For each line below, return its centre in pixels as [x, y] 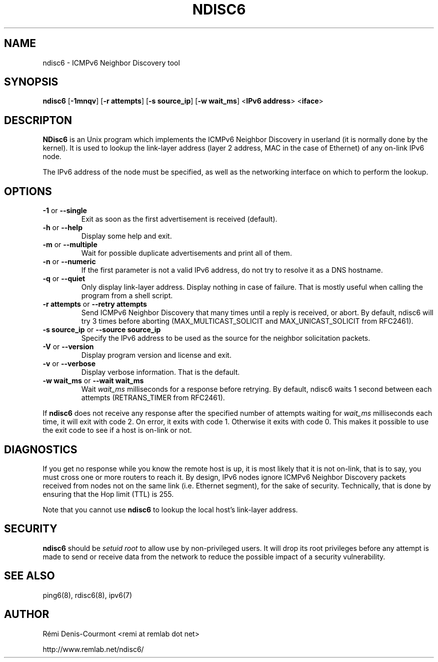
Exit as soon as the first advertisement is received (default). [179, 219]
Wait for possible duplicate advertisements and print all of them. [186, 253]
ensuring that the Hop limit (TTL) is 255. [108, 494]
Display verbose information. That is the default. [160, 372]
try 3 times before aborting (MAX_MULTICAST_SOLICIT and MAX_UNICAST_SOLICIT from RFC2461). [247, 321]
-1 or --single [65, 211]
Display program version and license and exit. [156, 355]
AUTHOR [27, 614]
